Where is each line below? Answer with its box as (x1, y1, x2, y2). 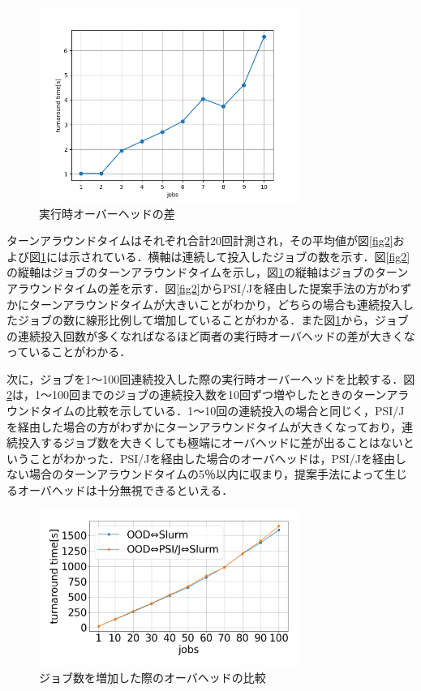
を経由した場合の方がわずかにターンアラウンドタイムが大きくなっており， (6, 418, 402, 435)
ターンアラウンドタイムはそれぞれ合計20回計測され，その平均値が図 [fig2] (6, 232, 393, 249)
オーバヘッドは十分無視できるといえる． (17, 482, 234, 499)
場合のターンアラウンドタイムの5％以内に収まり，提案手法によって (28, 466, 384, 483)
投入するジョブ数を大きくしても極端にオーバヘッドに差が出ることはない (17, 434, 403, 451)
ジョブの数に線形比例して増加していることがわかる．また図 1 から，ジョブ (17, 311, 409, 328)
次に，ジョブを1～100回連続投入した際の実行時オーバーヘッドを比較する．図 (6, 370, 415, 387)
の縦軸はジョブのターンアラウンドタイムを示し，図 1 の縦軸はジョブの (6, 264, 376, 281)
